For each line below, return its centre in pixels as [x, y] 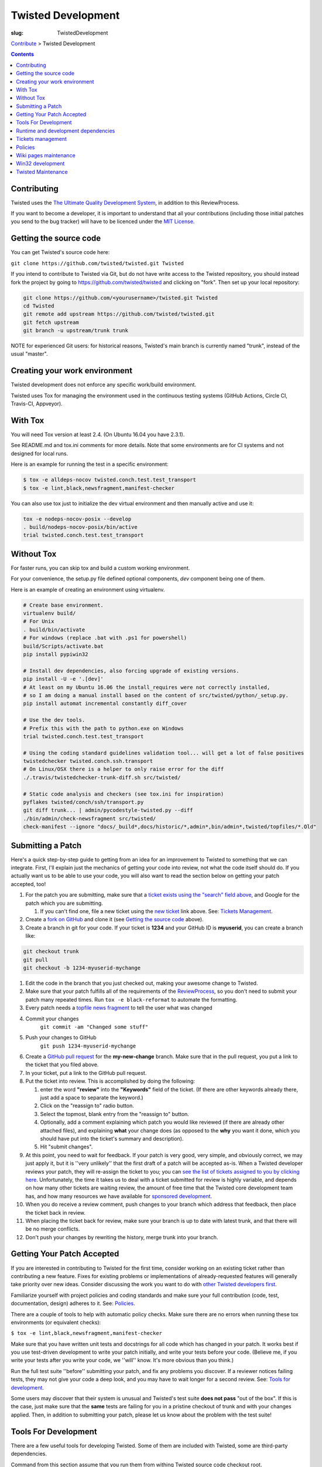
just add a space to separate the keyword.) [92, 1098]
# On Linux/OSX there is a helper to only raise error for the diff [124, 769]
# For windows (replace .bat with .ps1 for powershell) [105, 638]
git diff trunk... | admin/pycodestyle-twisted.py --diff [108, 810]
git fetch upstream [51, 322]
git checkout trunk [51, 951]
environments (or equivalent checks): [56, 1322]
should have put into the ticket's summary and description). [112, 1138]
